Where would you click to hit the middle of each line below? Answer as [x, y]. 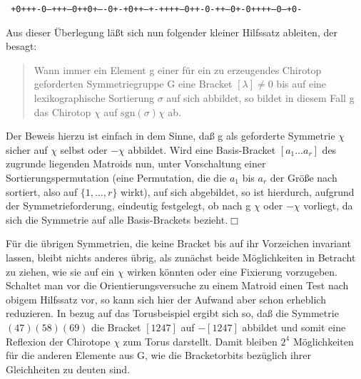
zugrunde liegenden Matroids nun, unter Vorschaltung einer [136, 163]
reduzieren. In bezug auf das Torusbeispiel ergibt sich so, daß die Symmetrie [172, 313]
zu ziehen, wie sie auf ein [60, 271]
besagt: [21, 46]
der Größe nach [304, 177]
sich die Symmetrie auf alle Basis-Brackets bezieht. [117, 219]
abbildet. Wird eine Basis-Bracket [202, 149]
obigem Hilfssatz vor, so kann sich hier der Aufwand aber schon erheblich [166, 299]
